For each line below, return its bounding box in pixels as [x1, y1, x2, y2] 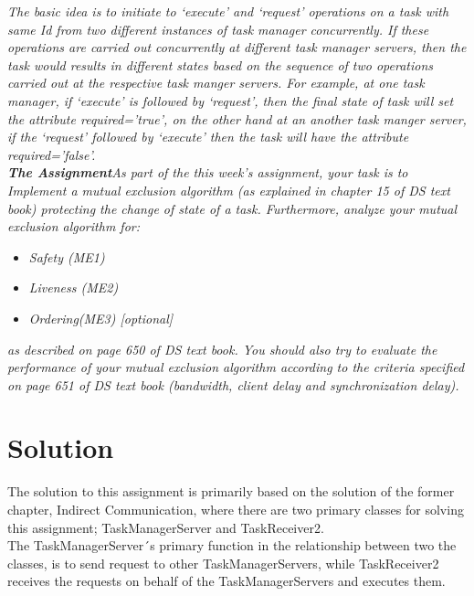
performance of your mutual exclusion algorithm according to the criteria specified [7, 357, 465, 377]
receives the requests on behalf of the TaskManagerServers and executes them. [7, 571, 446, 591]
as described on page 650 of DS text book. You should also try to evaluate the [7, 339, 437, 358]
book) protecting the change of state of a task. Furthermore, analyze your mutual [7, 198, 458, 218]
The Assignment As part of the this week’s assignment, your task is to [7, 163, 408, 182]
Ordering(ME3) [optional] [28, 308, 174, 327]
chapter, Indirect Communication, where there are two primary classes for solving [7, 500, 464, 518]
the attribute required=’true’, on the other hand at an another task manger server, [7, 109, 467, 128]
